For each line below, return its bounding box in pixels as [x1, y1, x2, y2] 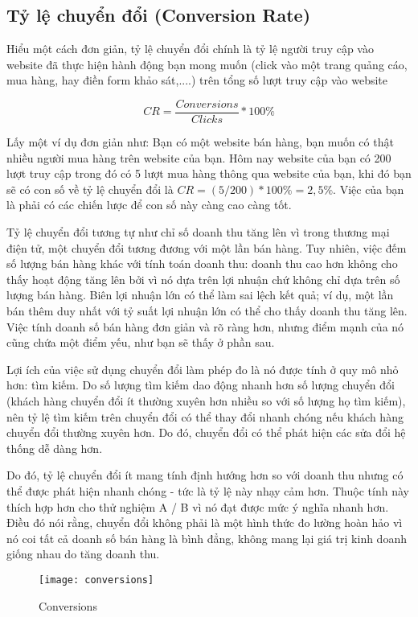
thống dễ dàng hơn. [6, 439, 103, 456]
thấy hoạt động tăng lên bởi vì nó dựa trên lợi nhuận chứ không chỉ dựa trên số [6, 270, 400, 287]
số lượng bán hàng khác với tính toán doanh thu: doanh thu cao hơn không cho [6, 255, 398, 272]
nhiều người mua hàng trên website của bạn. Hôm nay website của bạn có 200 [6, 149, 391, 166]
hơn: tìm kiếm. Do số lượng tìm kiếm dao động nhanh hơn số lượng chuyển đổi [6, 376, 395, 393]
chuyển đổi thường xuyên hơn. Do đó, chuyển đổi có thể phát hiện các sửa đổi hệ [6, 424, 406, 441]
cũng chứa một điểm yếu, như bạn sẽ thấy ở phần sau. [6, 334, 275, 351]
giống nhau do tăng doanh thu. [6, 545, 160, 562]
